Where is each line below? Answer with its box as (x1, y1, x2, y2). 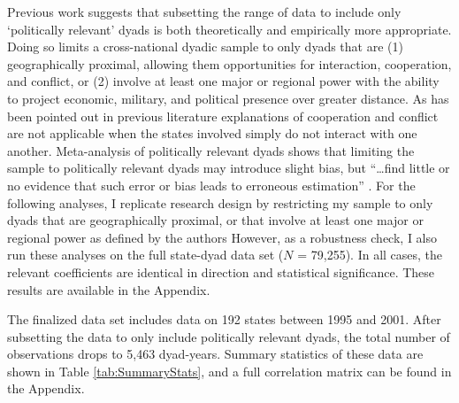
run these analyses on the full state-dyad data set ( (7, 245, 284, 264)
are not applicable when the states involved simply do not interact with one (7, 124, 417, 143)
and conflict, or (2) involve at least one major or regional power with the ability (7, 72, 440, 90)
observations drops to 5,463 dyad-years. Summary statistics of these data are (7, 345, 424, 363)
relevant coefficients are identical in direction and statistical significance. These (7, 262, 435, 281)
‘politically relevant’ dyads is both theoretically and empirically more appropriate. (7, 19, 452, 38)
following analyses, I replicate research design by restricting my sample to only (7, 193, 433, 212)
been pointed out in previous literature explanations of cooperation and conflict (7, 106, 439, 125)
